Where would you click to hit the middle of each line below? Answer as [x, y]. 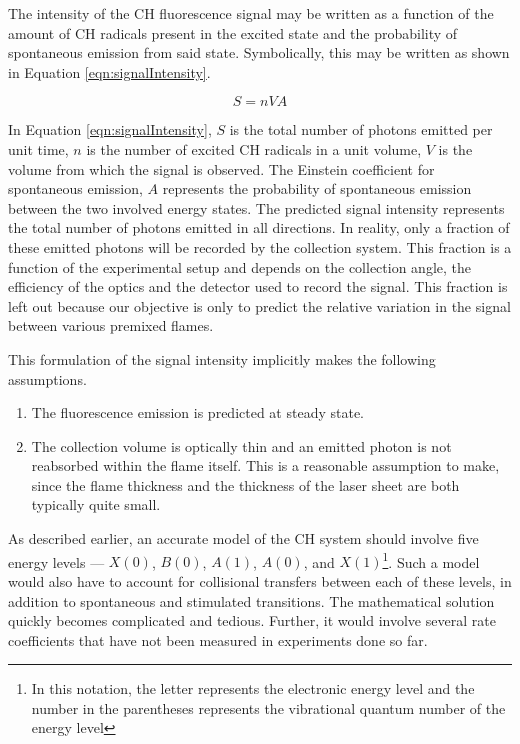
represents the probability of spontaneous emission [317, 188]
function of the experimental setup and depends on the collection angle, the [239, 266]
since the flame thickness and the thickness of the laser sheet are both [245, 484]
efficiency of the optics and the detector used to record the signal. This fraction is [258, 286]
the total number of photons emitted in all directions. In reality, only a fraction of [259, 227]
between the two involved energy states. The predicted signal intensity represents [256, 207]
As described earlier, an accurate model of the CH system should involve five [243, 538]
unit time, [38, 148]
